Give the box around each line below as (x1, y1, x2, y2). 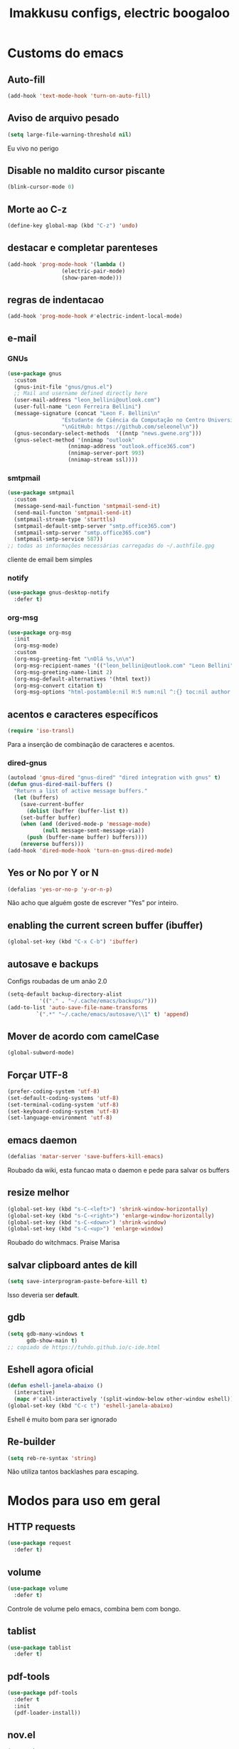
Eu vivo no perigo (7, 144, 59, 153)
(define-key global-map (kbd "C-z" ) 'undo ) (7, 223, 139, 230)
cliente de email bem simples (7, 555, 92, 564)
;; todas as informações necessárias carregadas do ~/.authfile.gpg (7, 542, 215, 550)
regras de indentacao (7, 294, 105, 306)
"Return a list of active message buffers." (14, 787, 148, 795)
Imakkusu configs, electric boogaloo (9, 5, 230, 21)
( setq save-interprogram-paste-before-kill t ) (7, 1278, 148, 1285)
